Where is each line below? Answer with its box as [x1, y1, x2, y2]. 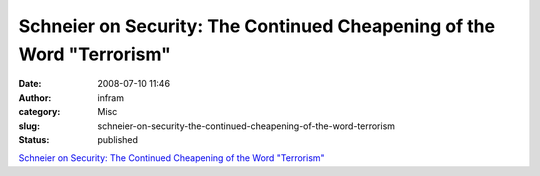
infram [97, 91, 125, 104]
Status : [18, 133, 50, 145]
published [97, 133, 139, 145]
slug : [18, 120, 40, 132]
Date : [18, 78, 42, 90]
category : [18, 106, 61, 118]
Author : [18, 91, 52, 104]
